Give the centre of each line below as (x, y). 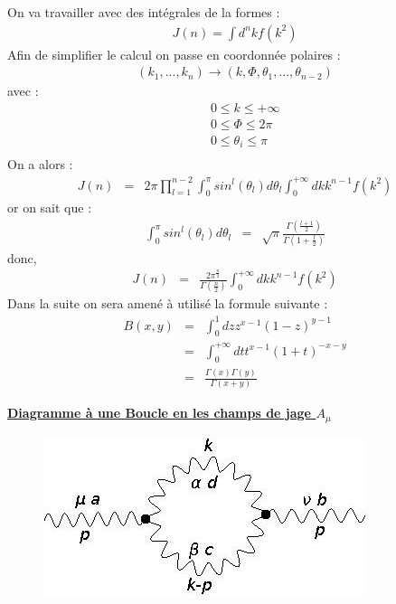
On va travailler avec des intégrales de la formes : (144, 12)
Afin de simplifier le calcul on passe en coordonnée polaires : (174, 54)
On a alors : (40, 164)
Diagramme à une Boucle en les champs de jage (159, 413)
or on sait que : (50, 208)
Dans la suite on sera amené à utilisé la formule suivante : (168, 303)
